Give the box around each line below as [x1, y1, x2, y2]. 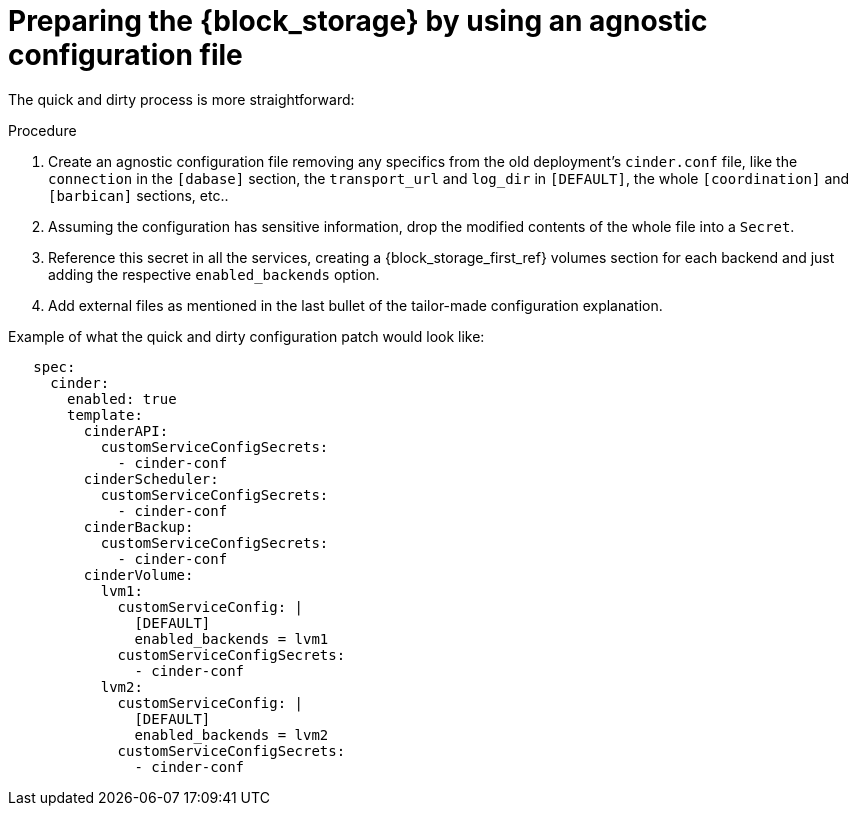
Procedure [8, 121, 77, 139]
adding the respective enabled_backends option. [48, 265, 380, 283]
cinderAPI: [83, 422, 169, 439]
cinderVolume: [83, 566, 194, 583]
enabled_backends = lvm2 [134, 726, 329, 743]
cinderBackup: [83, 518, 194, 535]
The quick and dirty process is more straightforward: [8, 90, 355, 108]
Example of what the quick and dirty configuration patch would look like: [8, 327, 485, 345]
